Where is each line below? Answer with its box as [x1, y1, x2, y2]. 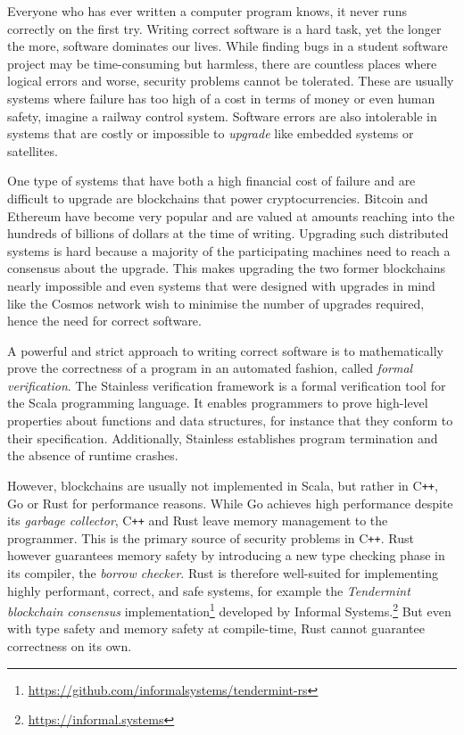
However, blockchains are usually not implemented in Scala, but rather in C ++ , [7, 475, 438, 494]
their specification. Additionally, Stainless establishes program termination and [7, 428, 438, 447]
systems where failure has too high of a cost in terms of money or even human [7, 88, 435, 107]
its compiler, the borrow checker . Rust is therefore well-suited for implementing [7, 564, 439, 582]
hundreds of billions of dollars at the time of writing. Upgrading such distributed [7, 224, 449, 243]
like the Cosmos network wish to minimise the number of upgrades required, [7, 293, 425, 312]
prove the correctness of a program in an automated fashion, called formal [7, 359, 413, 377]
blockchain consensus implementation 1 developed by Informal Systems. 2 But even [7, 599, 452, 620]
